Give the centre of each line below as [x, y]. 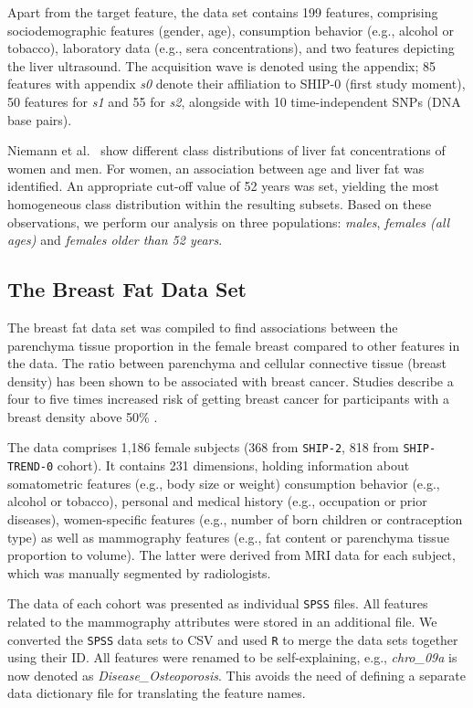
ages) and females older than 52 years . [115, 240]
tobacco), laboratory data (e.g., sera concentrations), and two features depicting [231, 48]
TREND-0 [31, 467]
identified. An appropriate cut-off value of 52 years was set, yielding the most [223, 186]
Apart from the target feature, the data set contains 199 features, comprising [223, 12]
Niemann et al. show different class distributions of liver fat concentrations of [226, 150]
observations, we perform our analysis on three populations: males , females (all [229, 222]
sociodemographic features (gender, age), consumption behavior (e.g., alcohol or [231, 30]
